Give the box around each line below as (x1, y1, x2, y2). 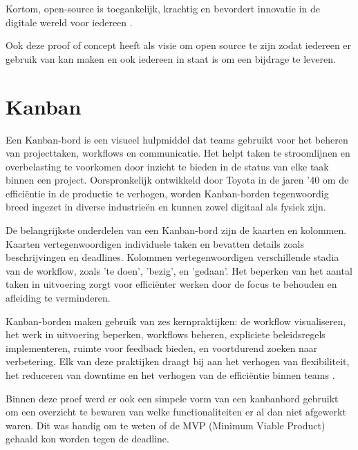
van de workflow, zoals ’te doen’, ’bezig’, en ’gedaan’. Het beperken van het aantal (6, 263, 352, 277)
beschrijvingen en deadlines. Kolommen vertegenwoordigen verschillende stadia (6, 250, 339, 264)
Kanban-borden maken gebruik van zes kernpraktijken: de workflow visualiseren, (6, 313, 346, 328)
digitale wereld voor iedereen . (6, 14, 133, 29)
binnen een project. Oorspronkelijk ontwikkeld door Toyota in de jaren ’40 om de (6, 173, 349, 187)
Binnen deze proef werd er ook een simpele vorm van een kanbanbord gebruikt (6, 391, 339, 405)
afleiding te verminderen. (6, 291, 111, 305)
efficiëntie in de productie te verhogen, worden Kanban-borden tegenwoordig (6, 186, 329, 200)
